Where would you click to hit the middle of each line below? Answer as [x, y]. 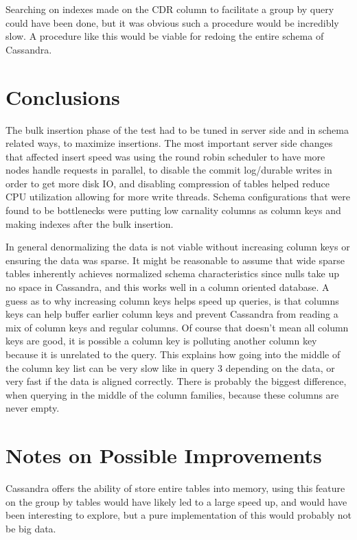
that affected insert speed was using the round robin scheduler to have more [165, 156]
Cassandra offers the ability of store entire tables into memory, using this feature [175, 488]
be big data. [31, 528]
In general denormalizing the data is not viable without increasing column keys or [178, 247]
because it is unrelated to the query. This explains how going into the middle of [173, 354]
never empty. [33, 408]
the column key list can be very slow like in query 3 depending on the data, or [170, 367]
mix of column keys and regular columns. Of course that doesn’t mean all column [177, 327]
